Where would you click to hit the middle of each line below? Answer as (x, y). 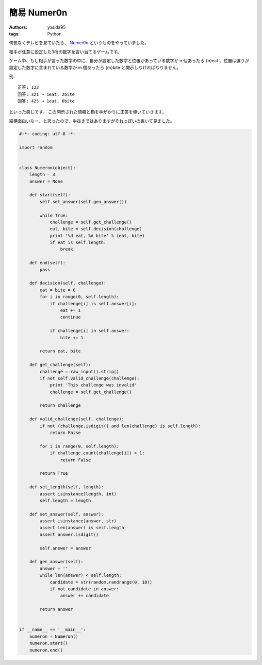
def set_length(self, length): (66, 487)
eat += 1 (70, 310)
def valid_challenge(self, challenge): (77, 419)
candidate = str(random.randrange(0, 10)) (101, 582)
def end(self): (47, 263)
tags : (14, 33)
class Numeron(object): (48, 168)
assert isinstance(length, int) (78, 494)
